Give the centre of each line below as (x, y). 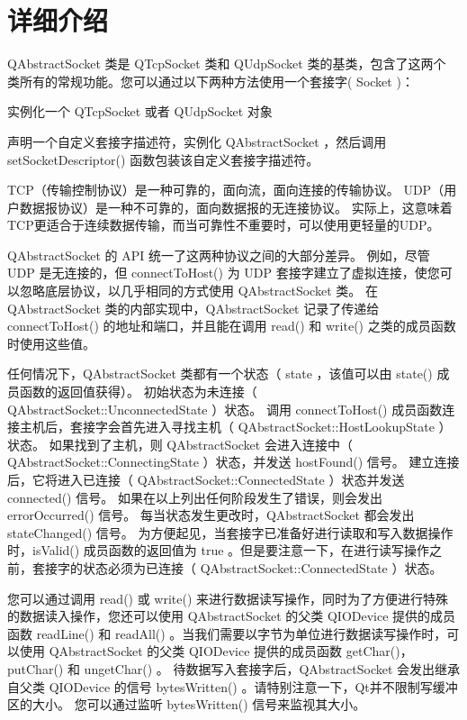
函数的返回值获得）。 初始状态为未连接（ (138, 392)
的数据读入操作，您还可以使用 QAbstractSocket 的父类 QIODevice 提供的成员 (232, 616)
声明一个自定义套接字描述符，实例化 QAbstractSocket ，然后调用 (197, 141)
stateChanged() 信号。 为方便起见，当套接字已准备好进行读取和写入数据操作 (230, 532)
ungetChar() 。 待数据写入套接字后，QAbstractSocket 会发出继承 (272, 668)
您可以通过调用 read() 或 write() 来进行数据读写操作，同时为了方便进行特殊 (228, 598)
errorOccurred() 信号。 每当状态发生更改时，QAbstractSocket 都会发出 (211, 515)
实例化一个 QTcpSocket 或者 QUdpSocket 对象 (140, 111)
